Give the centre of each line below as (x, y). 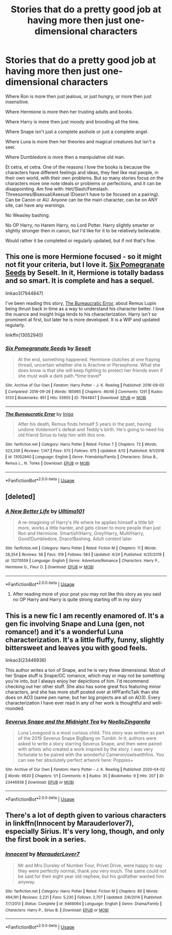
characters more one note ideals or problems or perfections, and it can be (83, 183)
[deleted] (20, 496)
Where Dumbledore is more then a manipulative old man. (65, 157)
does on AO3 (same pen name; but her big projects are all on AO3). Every (83, 698)
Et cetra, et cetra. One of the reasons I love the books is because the (78, 167)
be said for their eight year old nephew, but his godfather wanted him (91, 876)
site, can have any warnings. (35, 205)
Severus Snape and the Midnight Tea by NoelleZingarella (78, 722)
